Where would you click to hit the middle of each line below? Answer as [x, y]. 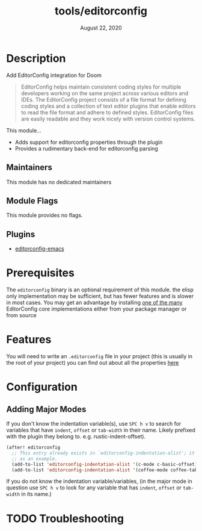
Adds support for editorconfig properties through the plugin [89, 142]
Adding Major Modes [46, 409]
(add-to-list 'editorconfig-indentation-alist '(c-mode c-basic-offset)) [106, 464]
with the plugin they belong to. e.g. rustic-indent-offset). [76, 436]
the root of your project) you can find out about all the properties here [93, 363]
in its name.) [36, 494]
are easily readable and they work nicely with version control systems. [108, 119]
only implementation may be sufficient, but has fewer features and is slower [100, 296]
